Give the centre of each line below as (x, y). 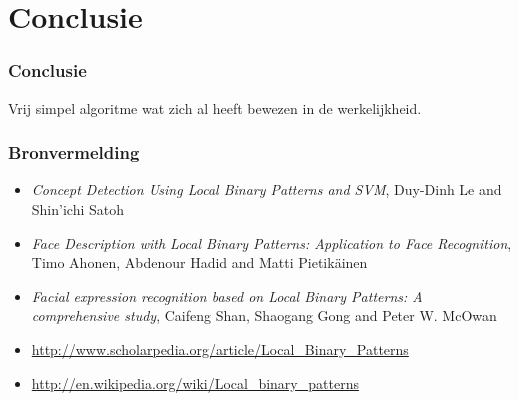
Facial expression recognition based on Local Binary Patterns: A (227, 295)
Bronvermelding (74, 152)
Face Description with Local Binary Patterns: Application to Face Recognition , (271, 242)
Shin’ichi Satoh (78, 209)
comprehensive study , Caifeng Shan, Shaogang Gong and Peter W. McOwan (264, 315)
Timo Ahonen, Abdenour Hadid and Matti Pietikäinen (199, 262)
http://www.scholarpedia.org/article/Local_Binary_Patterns (220, 348)
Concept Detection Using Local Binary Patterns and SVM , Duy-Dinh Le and (266, 189)
